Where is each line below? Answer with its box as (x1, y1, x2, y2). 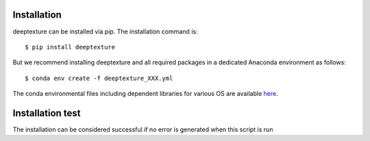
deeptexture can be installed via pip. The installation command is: (12, 27, 198, 36)
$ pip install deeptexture (25, 43, 116, 51)
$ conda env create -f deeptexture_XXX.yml (25, 74, 173, 82)
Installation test (12, 107, 82, 119)
